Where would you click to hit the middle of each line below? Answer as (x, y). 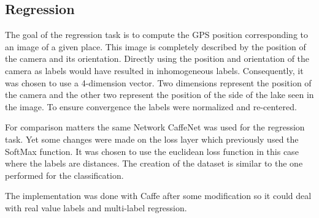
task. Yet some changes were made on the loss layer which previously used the (152, 139)
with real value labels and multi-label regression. (96, 207)
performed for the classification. (64, 175)
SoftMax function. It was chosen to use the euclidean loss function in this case (152, 151)
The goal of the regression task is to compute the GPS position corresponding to (157, 35)
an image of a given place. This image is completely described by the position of (156, 46)
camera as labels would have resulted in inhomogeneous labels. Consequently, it (154, 70)
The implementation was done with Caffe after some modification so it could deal (158, 196)
